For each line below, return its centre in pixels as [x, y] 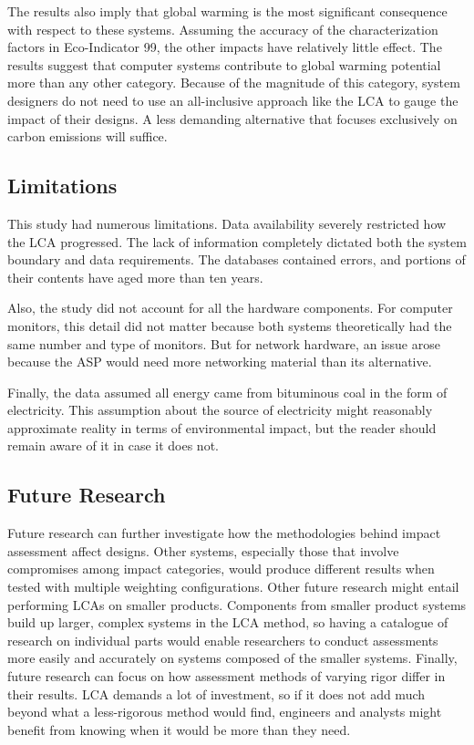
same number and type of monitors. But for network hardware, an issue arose [224, 343]
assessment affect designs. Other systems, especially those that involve [203, 550]
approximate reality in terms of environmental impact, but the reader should [222, 427]
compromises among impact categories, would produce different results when [221, 569]
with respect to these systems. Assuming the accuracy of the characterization [223, 29]
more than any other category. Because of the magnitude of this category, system [234, 83]
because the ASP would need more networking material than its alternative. [220, 362]
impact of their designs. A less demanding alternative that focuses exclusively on [232, 118]
